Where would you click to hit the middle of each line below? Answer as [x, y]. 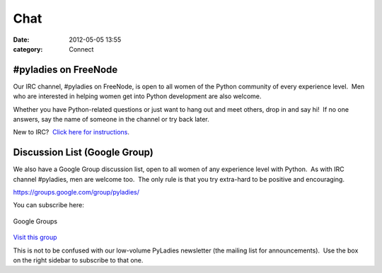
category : [28, 49]
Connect [81, 49]
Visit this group [35, 238]
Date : [21, 40]
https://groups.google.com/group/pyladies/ [76, 192]
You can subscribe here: [49, 205]
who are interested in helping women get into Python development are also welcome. [137, 96]
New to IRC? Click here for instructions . [71, 132]
